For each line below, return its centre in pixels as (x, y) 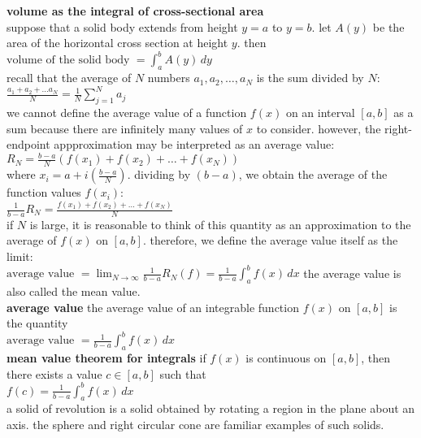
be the (388, 26)
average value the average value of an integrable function (153, 307)
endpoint (28, 144)
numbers (169, 78)
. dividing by (159, 174)
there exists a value (54, 373)
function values (44, 192)
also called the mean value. (74, 291)
